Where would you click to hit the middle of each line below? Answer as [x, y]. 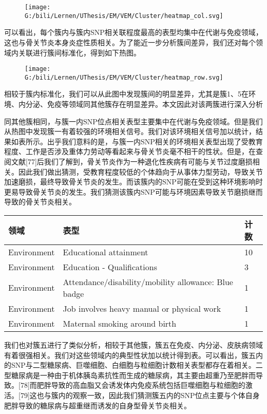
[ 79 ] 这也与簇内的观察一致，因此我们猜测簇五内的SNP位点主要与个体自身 [139, 395]
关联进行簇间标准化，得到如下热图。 [79, 52]
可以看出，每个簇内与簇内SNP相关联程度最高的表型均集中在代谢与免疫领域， [133, 32]
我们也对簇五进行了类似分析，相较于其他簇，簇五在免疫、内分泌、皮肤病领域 [133, 344]
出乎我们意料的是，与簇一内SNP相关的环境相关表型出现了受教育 [155, 141]
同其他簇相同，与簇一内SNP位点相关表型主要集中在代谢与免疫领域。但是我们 [133, 121]
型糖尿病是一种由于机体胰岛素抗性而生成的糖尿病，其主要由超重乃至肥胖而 [130, 375]
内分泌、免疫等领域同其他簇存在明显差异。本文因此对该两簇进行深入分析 [140, 104]
